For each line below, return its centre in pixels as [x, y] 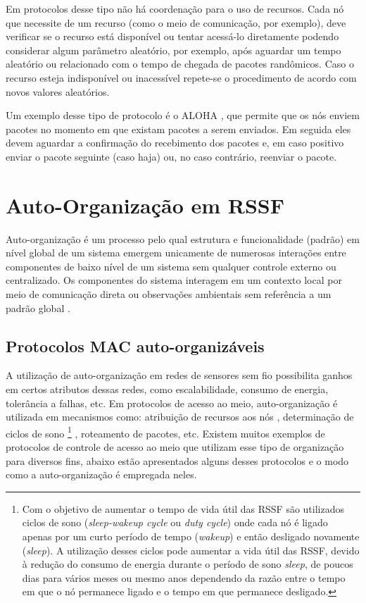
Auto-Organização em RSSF [145, 205]
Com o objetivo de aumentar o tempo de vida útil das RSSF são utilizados [183, 508]
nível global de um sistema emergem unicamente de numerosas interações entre [176, 253]
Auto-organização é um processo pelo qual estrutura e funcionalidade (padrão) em [183, 238]
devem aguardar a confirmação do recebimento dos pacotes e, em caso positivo [175, 143]
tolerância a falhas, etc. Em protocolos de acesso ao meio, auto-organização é [172, 403]
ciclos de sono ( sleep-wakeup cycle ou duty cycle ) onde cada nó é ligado [175, 522]
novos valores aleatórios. [58, 91]
